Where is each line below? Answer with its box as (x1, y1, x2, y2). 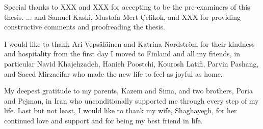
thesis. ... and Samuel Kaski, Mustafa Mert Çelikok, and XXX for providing (4, 11, 241, 22)
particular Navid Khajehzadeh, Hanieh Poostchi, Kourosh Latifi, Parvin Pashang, (4, 58, 259, 69)
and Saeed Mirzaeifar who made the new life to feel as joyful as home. (4, 68, 223, 79)
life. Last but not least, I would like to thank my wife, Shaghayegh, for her (4, 105, 237, 116)
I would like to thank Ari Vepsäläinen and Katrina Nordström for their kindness (4, 38, 255, 49)
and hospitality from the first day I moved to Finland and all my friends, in (4, 48, 240, 59)
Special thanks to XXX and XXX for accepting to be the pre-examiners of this (4, 2, 250, 12)
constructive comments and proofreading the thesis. (4, 21, 165, 32)
